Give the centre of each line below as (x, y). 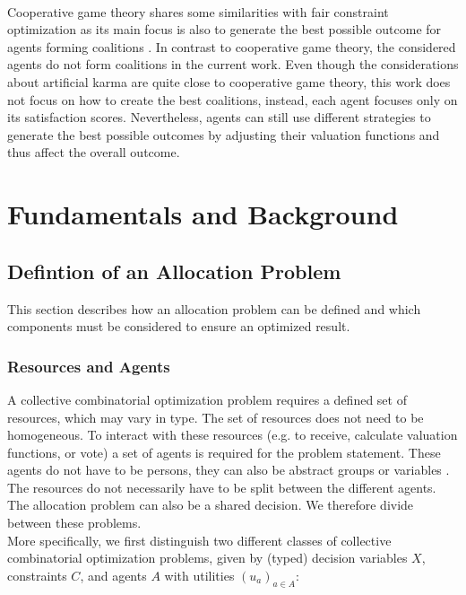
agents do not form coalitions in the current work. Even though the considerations (233, 64)
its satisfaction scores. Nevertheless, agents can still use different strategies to (219, 117)
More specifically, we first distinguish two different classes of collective (199, 540)
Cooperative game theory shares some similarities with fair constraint (198, 11)
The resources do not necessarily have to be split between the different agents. (222, 487)
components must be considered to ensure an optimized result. (179, 326)
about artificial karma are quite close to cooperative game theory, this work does (229, 81)
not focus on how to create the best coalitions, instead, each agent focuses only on (233, 99)
